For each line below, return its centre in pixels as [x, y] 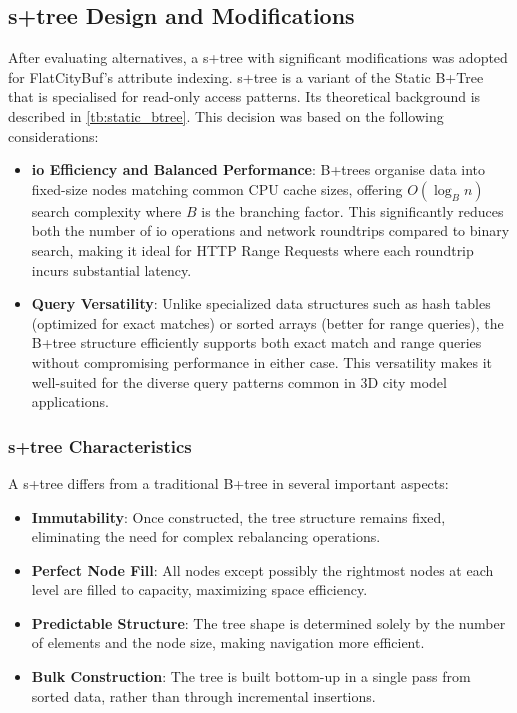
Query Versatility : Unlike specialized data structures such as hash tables [261, 303]
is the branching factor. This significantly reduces [352, 210]
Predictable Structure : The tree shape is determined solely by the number [268, 622]
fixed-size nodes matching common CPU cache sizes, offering [217, 188]
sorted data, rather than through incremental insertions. [203, 695]
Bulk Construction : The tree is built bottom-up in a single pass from [251, 676]
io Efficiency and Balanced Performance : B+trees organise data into [258, 169]
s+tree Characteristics [100, 445]
